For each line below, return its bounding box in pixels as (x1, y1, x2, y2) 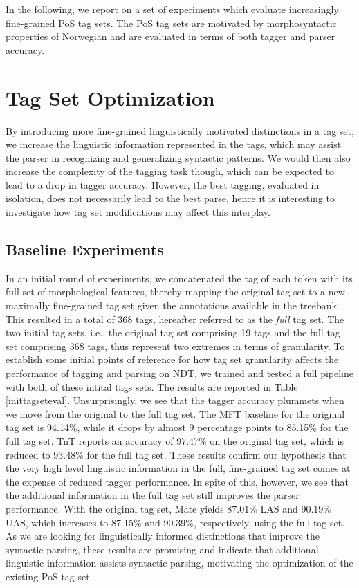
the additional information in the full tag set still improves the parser (6, 488, 300, 502)
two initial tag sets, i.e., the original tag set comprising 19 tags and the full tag (6, 325, 340, 340)
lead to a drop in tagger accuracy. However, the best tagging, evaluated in (6, 177, 320, 192)
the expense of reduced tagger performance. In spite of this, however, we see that (6, 474, 349, 488)
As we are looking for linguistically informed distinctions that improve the (6, 529, 320, 543)
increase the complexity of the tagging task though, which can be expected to (6, 164, 335, 178)
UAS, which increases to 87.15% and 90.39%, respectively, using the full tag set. (6, 515, 345, 529)
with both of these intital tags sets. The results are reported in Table (6, 379, 298, 394)
